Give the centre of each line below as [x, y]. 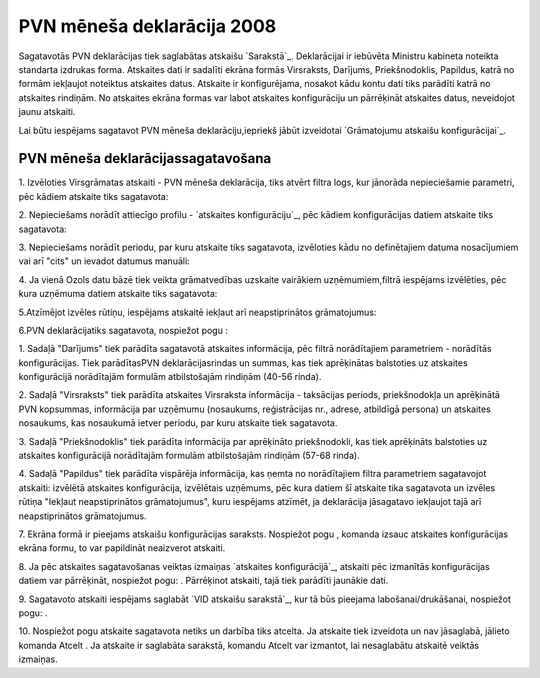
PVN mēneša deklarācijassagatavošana [145, 158]
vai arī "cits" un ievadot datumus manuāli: [104, 261]
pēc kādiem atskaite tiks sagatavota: [93, 196]
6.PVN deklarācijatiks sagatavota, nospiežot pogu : [123, 330]
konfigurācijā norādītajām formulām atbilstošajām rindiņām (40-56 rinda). [170, 377]
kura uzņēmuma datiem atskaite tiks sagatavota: [118, 294]
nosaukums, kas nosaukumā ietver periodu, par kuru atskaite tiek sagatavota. [178, 423]
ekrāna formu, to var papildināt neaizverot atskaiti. [122, 548]
